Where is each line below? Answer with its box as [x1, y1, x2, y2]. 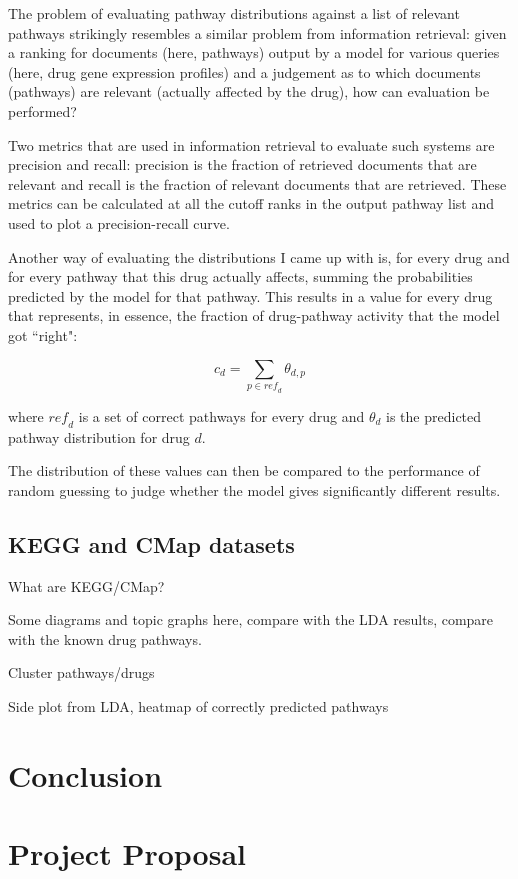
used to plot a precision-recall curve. [8, 212, 230, 233]
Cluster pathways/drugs [8, 662, 155, 683]
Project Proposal [8, 833, 246, 874]
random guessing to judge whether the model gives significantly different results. [8, 479, 501, 500]
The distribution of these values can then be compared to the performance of [8, 460, 480, 481]
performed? [8, 100, 77, 121]
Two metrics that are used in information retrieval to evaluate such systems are [8, 134, 495, 155]
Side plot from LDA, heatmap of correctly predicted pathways [8, 695, 389, 716]
